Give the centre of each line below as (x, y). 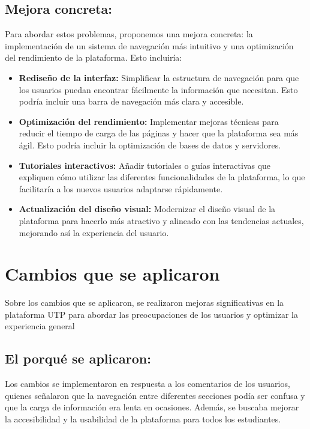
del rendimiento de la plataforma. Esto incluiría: (94, 57)
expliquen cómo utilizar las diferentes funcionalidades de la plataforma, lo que (162, 177)
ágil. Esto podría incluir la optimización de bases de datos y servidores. (150, 145)
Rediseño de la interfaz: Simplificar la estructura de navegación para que (159, 77)
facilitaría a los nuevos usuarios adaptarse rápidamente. (121, 188)
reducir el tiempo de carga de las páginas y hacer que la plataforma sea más (159, 133)
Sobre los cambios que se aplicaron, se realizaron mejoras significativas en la (145, 303)
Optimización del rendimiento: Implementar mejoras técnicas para (149, 121)
